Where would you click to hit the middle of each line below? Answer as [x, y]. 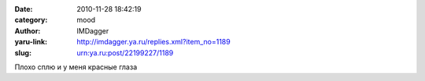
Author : [28, 30]
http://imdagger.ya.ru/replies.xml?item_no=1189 [154, 42]
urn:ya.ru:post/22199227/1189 [125, 53]
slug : [23, 53]
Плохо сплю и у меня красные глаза [76, 67]
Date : [24, 9]
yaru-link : [31, 42]
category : [31, 20]
